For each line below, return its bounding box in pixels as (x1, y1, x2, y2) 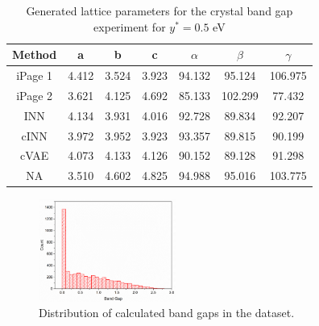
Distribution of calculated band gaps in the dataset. (39, 304, 295, 321)
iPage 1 (16, 67, 53, 84)
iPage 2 (16, 86, 53, 103)
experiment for (93, 18, 166, 35)
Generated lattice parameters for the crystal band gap (26, 2, 293, 19)
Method (12, 46, 57, 63)
